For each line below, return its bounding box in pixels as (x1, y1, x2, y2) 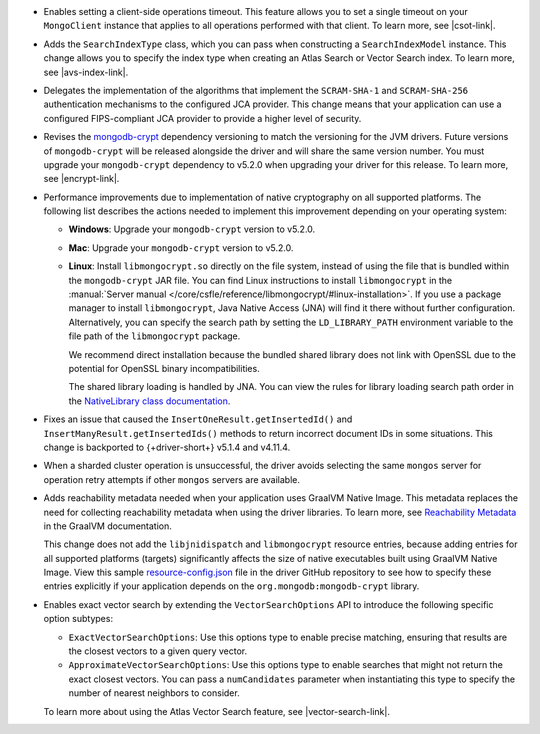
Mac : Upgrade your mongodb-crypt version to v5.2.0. (68, 241, 294, 254)
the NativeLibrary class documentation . (68, 395, 231, 407)
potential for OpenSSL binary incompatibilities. (68, 362, 260, 374)
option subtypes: (43, 613, 114, 625)
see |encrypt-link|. (43, 173, 120, 185)
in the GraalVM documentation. (43, 520, 172, 532)
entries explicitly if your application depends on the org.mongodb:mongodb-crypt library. (43, 580, 420, 592)
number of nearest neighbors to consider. (68, 687, 240, 699)
